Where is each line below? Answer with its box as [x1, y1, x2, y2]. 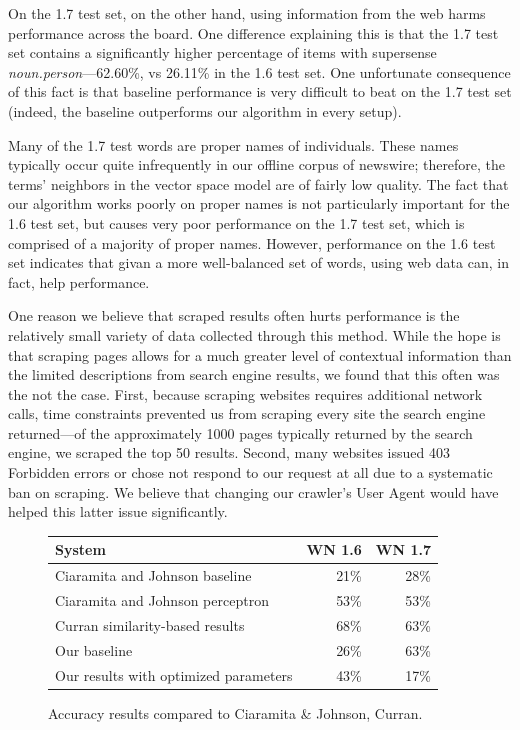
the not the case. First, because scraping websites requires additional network [8, 383, 483, 404]
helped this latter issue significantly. [8, 501, 228, 522]
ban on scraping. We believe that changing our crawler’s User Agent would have [8, 481, 499, 502]
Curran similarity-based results [55, 614, 245, 635]
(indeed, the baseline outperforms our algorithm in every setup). [8, 100, 402, 121]
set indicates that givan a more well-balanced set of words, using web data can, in [8, 252, 509, 273]
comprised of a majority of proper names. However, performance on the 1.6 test [8, 232, 496, 253]
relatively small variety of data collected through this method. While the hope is [8, 324, 501, 345]
